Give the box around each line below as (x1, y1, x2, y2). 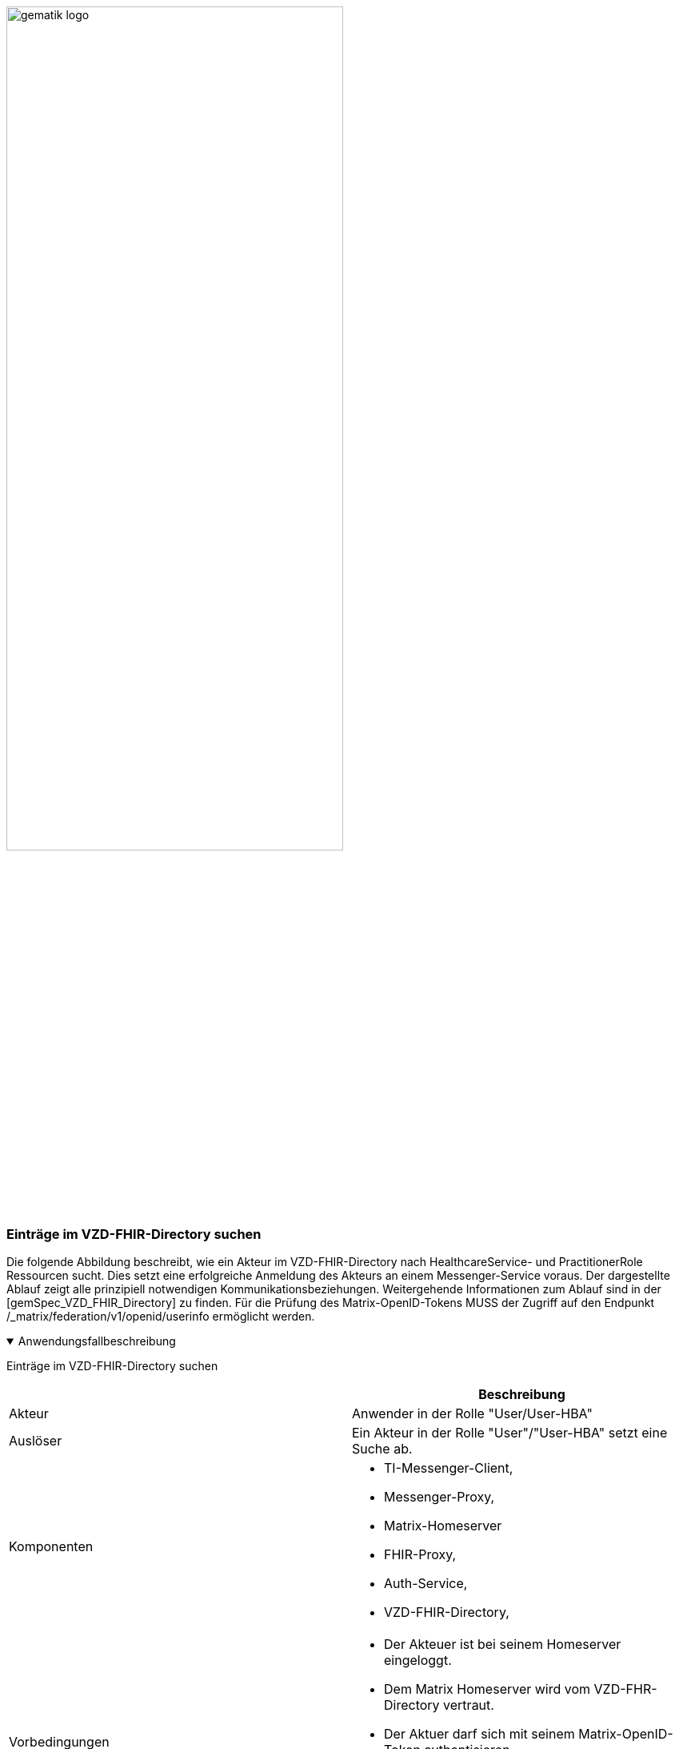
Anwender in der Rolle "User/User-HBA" (352, 1405, 593, 1422)
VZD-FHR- (593, 1681, 657, 1698)
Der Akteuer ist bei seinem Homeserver (384, 1636, 621, 1653)
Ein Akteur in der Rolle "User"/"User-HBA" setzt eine (352, 1425, 668, 1441)
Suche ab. (352, 1441, 413, 1457)
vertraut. (443, 1697, 494, 1714)
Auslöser (9, 1433, 62, 1449)
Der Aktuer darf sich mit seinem (384, 1726, 575, 1743)
